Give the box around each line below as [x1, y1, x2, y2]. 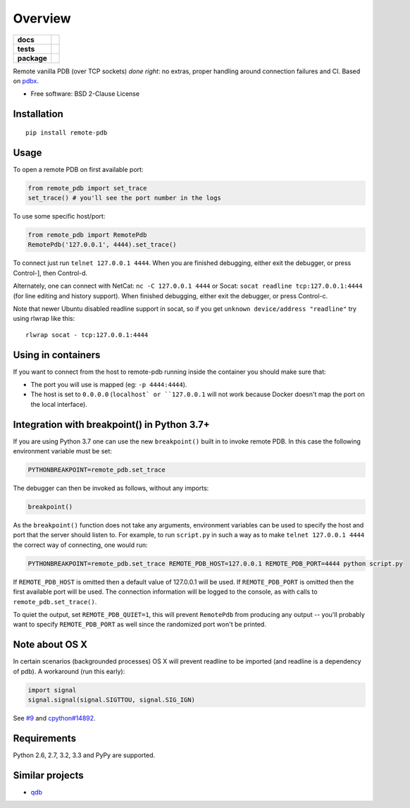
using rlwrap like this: [13, 314, 75, 323]
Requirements [13, 732, 77, 744]
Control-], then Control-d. [13, 269, 88, 277]
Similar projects [13, 769, 84, 781]
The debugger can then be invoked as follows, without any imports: [13, 484, 209, 493]
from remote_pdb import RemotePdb [27, 231, 147, 239]
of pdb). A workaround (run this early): [13, 667, 125, 675]
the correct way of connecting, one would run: [13, 540, 148, 549]
